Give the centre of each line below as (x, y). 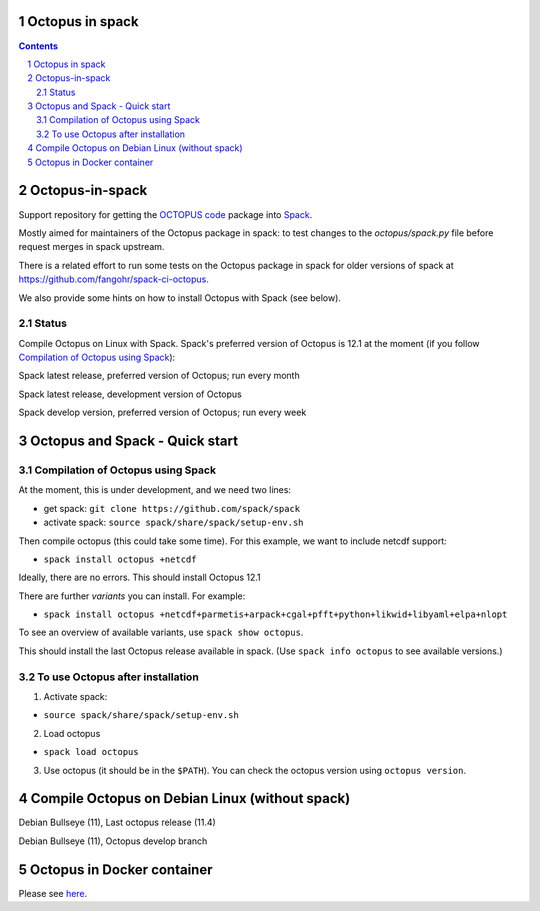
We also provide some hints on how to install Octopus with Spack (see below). (180, 297)
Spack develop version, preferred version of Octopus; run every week (162, 412)
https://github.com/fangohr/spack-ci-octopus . (113, 279)
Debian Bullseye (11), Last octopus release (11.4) (117, 822)
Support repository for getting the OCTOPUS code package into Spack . (165, 214)
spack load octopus (91, 752)
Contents (38, 46)
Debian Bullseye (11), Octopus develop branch (113, 841)
